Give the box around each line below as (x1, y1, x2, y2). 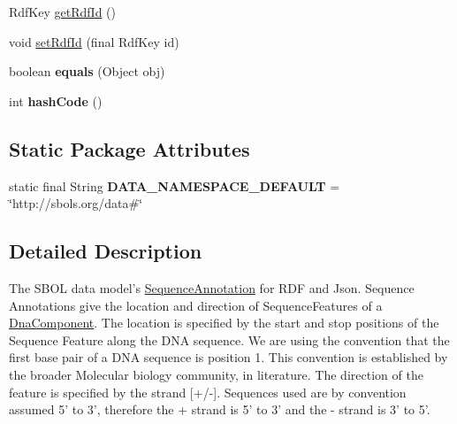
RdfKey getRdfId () (9, 3, 116, 20)
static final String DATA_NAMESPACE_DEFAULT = (9, 176, 340, 195)
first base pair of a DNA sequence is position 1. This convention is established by (9, 348, 448, 366)
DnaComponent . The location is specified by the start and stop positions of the (9, 313, 439, 332)
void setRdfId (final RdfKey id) (9, 32, 179, 50)
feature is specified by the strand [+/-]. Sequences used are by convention (9, 382, 407, 401)
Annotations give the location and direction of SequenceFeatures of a (9, 296, 383, 314)
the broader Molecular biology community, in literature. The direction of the (9, 365, 423, 383)
